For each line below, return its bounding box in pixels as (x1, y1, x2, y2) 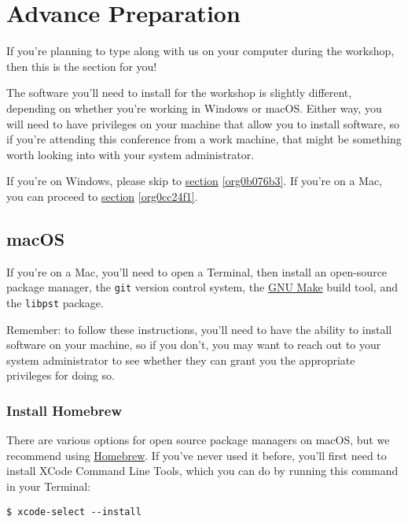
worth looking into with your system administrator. (6, 146, 255, 162)
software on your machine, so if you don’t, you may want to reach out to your (6, 336, 381, 353)
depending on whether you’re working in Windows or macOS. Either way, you (6, 99, 382, 116)
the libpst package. (6, 294, 104, 310)
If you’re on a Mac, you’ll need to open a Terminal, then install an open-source (6, 263, 388, 280)
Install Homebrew (6, 400, 123, 420)
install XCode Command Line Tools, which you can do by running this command (6, 462, 399, 479)
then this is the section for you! (6, 57, 157, 74)
